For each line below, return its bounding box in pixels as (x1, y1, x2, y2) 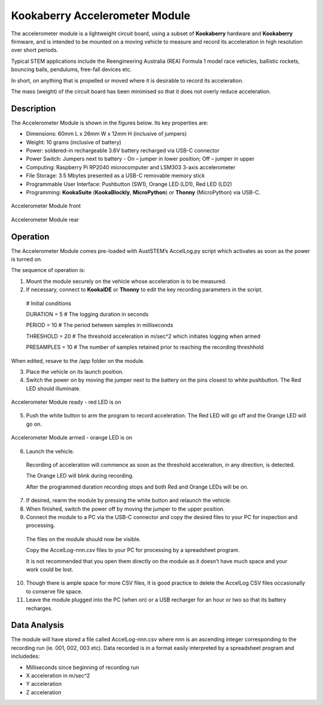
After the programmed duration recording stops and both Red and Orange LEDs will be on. (26, 483, 249, 490)
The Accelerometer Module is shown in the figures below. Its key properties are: (11, 119, 209, 126)
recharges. (26, 605, 53, 612)
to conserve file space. (26, 588, 83, 595)
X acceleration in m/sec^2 (26, 672, 90, 679)
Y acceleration (26, 680, 62, 688)
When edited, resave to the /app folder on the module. (11, 357, 145, 364)
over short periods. (11, 47, 59, 54)
